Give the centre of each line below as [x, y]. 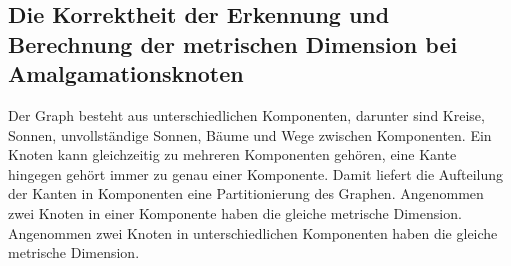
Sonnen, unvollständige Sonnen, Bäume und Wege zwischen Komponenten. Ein [250, 134]
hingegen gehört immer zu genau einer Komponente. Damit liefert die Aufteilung [256, 173]
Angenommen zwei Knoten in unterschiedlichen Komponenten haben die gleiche [253, 232]
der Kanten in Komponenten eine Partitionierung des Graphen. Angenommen [246, 193]
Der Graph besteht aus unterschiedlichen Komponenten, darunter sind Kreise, [246, 114]
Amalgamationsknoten [126, 73]
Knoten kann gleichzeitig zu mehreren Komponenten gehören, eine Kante [232, 154]
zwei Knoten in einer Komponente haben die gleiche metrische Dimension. [235, 212]
